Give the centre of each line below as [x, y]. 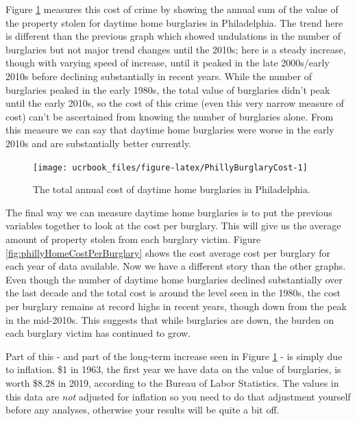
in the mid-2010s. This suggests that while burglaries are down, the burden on [170, 319]
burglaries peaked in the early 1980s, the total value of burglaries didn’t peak [168, 89]
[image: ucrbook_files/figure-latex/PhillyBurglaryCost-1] [170, 167]
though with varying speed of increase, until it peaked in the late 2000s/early [168, 63]
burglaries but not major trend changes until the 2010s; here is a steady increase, [176, 49]
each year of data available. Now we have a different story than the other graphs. [176, 266]
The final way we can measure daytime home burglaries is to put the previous [169, 212]
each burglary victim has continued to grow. [98, 333]
